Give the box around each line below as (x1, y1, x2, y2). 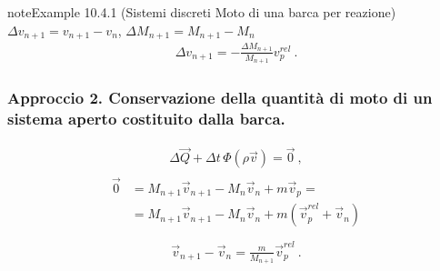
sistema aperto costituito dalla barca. (7, 106, 285, 129)
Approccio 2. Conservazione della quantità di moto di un (7, 85, 433, 108)
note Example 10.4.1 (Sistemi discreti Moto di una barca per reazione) (7, 3, 396, 21)
